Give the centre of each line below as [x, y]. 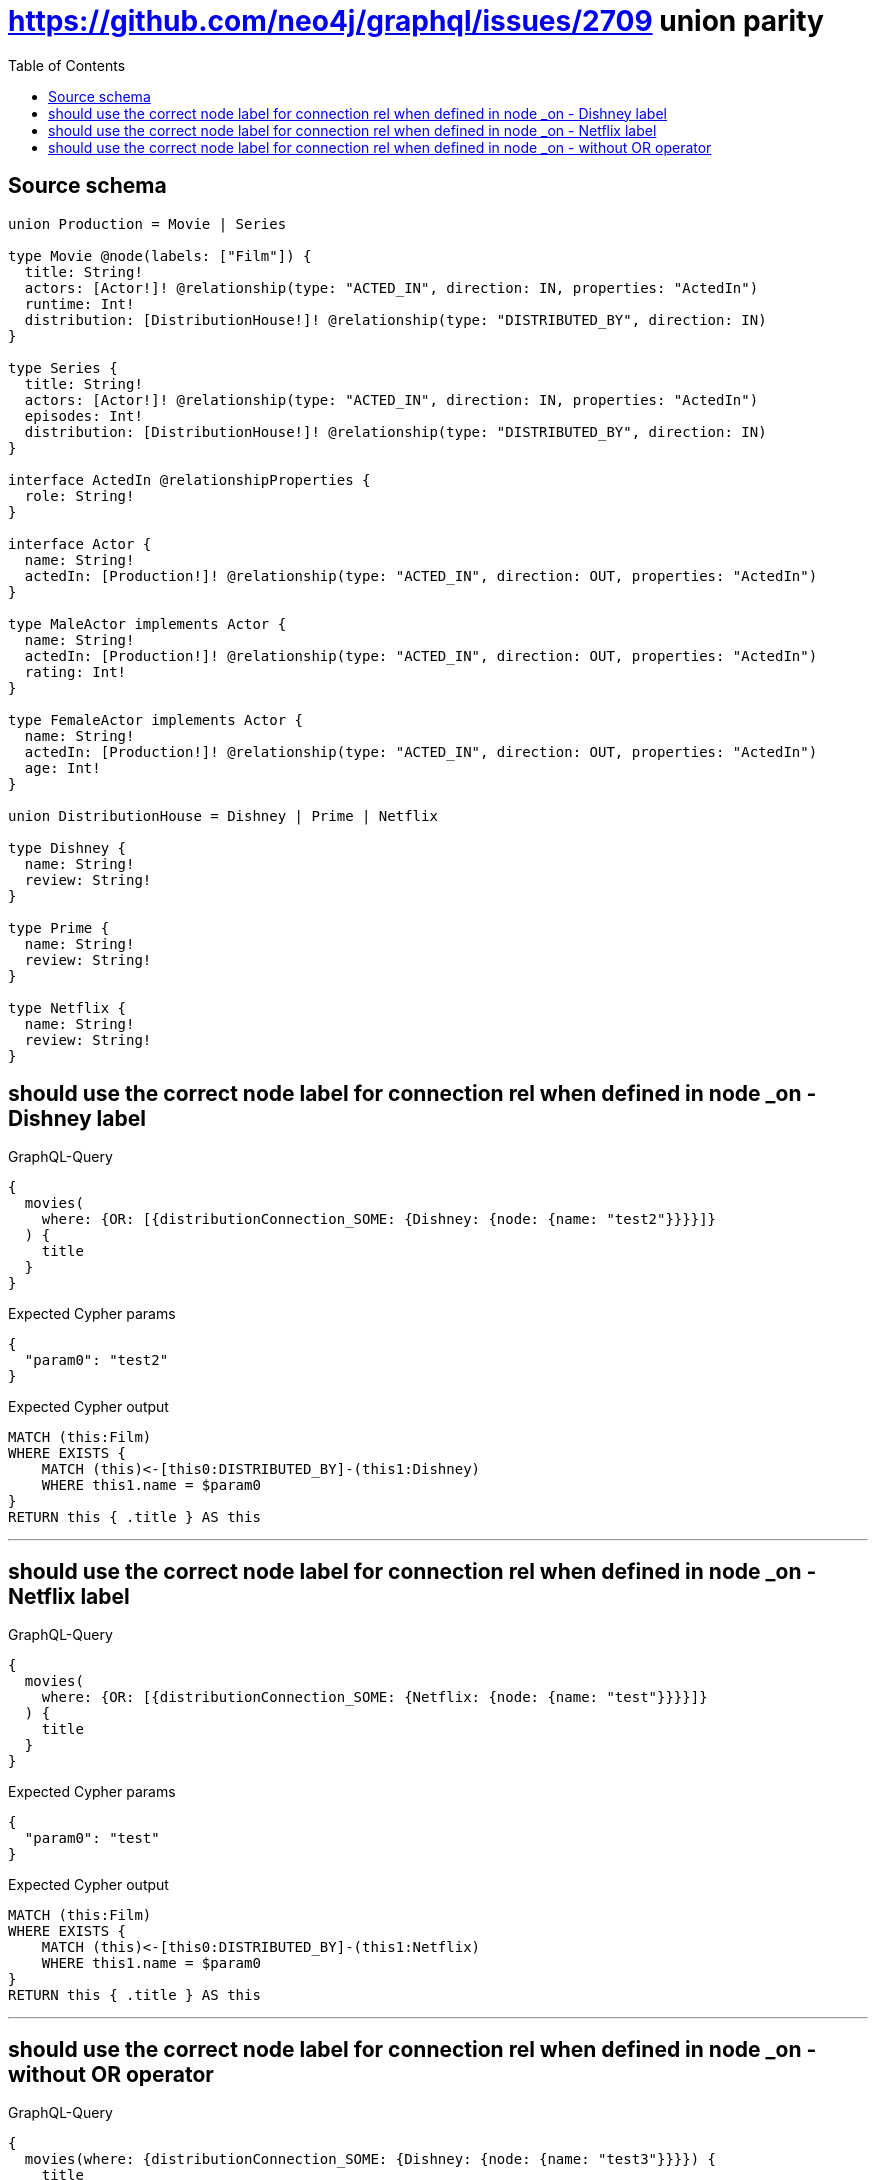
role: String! [79, 495]
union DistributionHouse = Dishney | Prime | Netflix [223, 815]
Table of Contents [67, 65]
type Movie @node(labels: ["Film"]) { [160, 255]
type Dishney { [67, 847]
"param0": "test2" [96, 1360]
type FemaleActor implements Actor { [156, 719]
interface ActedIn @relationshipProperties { [189, 479]
